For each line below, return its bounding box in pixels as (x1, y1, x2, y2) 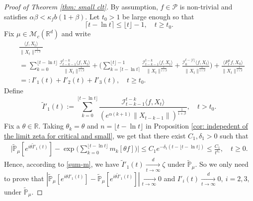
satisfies (4, 11, 27, 21)
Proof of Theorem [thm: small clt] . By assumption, (4, 1, 158, 11)
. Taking (38, 121, 64, 131)
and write (61, 28, 91, 39)
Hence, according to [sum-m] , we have (4, 159, 119, 169)
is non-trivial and (179, 1, 233, 11)
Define (4, 85, 23, 95)
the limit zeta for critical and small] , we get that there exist (4, 130, 186, 140)
